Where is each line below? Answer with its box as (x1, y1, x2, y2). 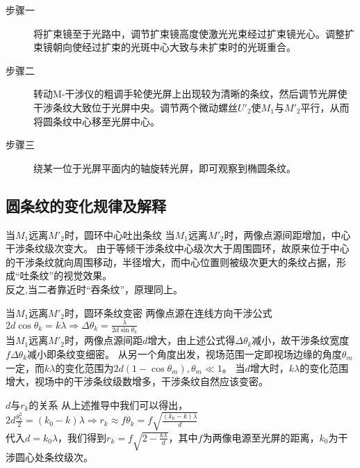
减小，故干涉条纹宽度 (252, 333, 350, 348)
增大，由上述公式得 (147, 333, 236, 348)
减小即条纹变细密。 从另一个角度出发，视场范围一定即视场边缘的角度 (27, 346, 342, 361)
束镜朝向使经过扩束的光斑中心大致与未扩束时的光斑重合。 (33, 40, 296, 54)
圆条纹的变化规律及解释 (6, 194, 166, 216)
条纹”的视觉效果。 (29, 268, 113, 283)
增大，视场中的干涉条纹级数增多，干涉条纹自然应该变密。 (6, 374, 268, 389)
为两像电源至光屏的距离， (202, 430, 320, 444)
